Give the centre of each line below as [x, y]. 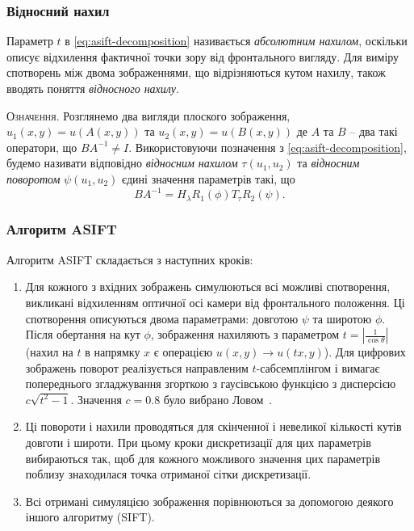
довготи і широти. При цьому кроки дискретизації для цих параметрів [198, 442]
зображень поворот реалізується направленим [137, 367]
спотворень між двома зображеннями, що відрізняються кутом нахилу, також [196, 72]
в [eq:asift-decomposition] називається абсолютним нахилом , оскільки [236, 41]
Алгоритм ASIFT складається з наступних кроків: [130, 259]
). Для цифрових [365, 352]
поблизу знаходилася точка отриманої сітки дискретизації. [168, 474]
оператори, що [42, 147]
